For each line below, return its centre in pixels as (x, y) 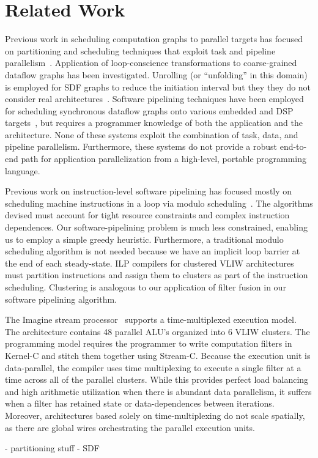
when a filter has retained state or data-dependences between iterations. (140, 403)
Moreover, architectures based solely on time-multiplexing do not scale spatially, (155, 415)
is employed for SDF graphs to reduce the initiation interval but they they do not (158, 87)
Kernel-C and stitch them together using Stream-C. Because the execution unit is (158, 355)
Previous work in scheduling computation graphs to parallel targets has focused (154, 39)
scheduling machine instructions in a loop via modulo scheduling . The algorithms (159, 203)
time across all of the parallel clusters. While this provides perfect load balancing (157, 379)
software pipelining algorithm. (61, 299)
